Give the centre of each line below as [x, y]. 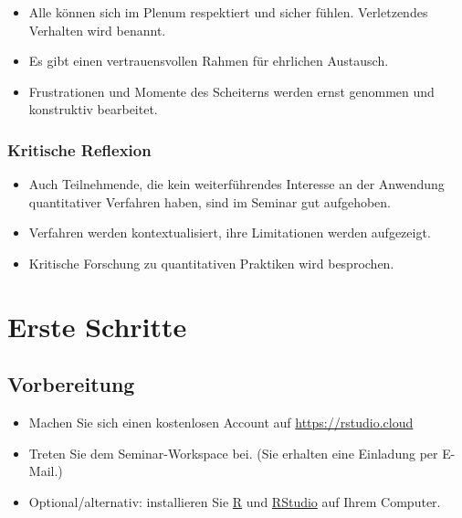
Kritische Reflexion [79, 149]
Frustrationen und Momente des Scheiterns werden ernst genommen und [231, 91]
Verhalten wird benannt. [97, 30]
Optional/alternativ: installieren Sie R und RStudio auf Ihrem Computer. [235, 501]
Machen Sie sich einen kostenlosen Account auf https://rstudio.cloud [221, 423]
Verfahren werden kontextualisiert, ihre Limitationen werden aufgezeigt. [230, 233]
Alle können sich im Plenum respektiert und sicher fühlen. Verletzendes [228, 12]
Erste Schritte [97, 326]
